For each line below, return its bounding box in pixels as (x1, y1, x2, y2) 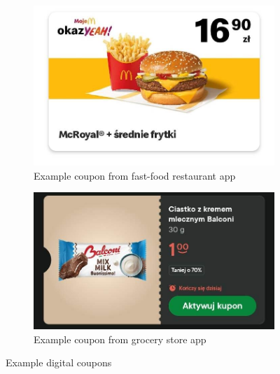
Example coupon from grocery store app (34, 331, 206, 346)
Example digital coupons (6, 355, 112, 370)
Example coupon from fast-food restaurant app (34, 168, 236, 182)
